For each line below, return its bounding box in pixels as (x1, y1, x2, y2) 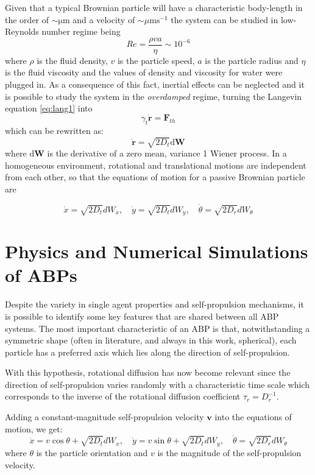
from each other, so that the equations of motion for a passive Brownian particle (5, 171, 305, 183)
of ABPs (5, 262, 77, 287)
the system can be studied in (171, 13, 278, 26)
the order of (5, 13, 49, 26)
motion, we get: (5, 422, 63, 435)
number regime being (41, 25, 121, 38)
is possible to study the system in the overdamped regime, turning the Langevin (5, 90, 302, 102)
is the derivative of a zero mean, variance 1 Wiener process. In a (47, 146, 287, 159)
